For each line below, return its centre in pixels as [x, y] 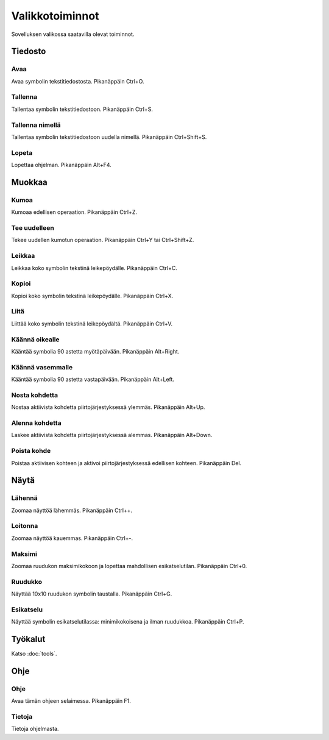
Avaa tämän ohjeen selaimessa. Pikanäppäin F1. [71, 701]
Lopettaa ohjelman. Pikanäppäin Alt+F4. [62, 165]
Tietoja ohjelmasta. [35, 729]
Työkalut [28, 639]
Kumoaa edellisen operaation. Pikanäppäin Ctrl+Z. [74, 212]
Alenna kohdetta [36, 423]
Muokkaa [30, 182]
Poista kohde [31, 451]
